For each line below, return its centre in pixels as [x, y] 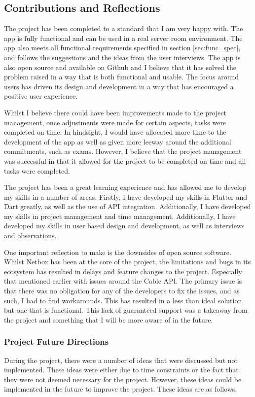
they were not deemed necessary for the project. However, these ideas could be [123, 379]
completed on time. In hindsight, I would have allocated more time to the [115, 132]
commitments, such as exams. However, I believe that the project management [123, 151]
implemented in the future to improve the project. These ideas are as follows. [121, 389]
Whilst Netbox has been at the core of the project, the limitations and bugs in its [127, 262]
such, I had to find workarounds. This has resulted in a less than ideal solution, [124, 300]
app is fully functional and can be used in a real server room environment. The [123, 38]
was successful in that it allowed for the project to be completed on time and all [125, 161]
